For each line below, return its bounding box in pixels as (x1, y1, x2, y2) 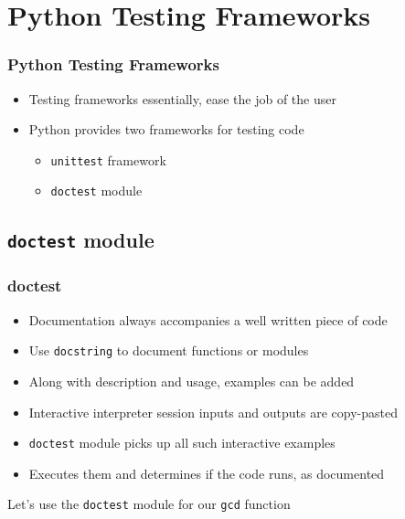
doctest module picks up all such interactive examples (28, 433, 336, 452)
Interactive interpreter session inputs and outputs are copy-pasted (28, 402, 398, 421)
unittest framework (50, 150, 166, 169)
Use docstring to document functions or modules (28, 341, 309, 360)
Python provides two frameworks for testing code (28, 120, 304, 139)
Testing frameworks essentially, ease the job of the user (28, 89, 336, 108)
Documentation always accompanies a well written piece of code (28, 310, 388, 329)
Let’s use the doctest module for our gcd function (7, 494, 291, 514)
